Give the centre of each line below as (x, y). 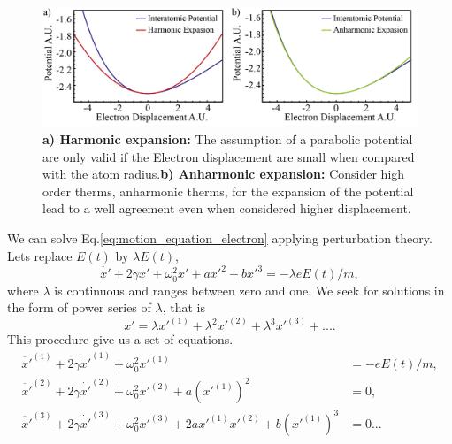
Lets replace (40, 255)
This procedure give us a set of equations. (120, 339)
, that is (184, 307)
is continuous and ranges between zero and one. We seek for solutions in (249, 290)
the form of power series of (79, 307)
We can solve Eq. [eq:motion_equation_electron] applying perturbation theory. (220, 237)
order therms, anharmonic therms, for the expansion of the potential (228, 191)
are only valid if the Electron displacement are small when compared (229, 156)
